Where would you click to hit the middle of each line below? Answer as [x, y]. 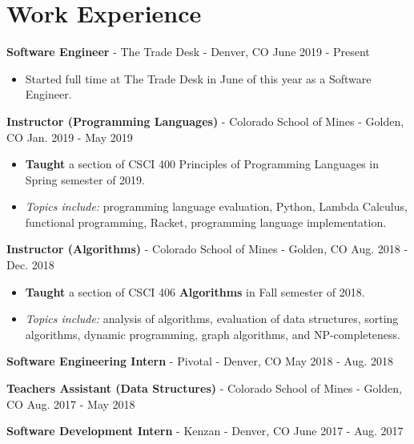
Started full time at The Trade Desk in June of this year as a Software [198, 78]
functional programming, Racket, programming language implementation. [206, 222]
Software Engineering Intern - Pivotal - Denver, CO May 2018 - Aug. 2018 [200, 361]
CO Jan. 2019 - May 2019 [70, 137]
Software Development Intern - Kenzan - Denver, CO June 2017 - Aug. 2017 [205, 431]
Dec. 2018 [30, 265]
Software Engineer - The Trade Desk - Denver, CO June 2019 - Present [188, 52]
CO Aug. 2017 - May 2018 [71, 404]
